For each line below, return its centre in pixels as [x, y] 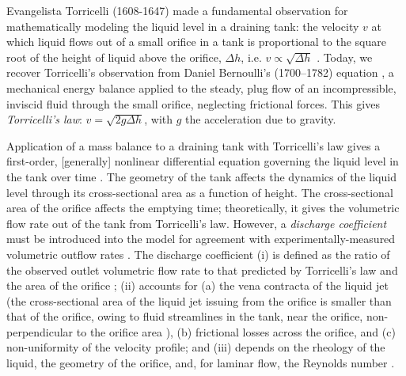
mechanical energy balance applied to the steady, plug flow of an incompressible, [201, 87]
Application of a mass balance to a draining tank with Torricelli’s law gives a [194, 145]
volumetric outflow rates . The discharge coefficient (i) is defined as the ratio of [198, 254]
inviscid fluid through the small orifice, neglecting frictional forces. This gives [193, 103]
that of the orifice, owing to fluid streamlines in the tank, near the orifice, [185, 316]
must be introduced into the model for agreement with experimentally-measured [201, 239]
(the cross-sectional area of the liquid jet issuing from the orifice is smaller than [199, 300]
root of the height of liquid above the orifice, [114, 57]
